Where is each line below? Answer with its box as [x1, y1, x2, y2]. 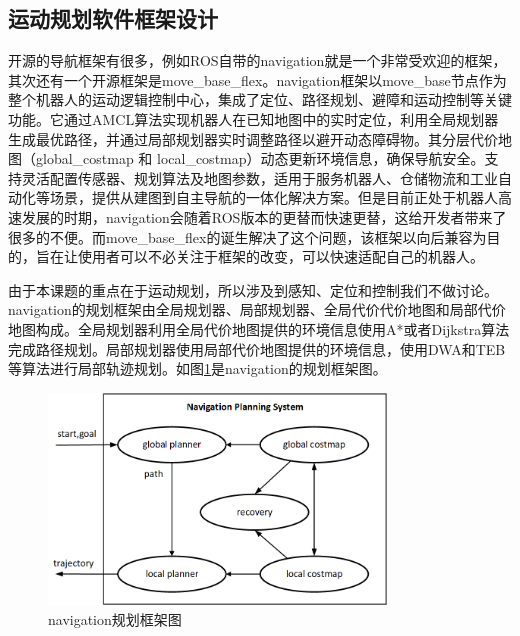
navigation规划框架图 [48, 609, 182, 629]
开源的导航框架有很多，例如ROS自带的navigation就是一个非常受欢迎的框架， [8, 50, 507, 71]
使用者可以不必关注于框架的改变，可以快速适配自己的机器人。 [77, 246, 484, 267]
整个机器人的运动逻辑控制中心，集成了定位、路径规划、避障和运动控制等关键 [8, 89, 512, 110]
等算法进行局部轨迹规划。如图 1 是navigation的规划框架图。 [8, 358, 387, 379]
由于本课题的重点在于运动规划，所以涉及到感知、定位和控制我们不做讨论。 [8, 279, 498, 300]
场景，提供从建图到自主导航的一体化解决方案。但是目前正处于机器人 [49, 187, 498, 208]
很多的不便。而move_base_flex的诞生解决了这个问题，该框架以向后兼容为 [8, 226, 487, 247]
